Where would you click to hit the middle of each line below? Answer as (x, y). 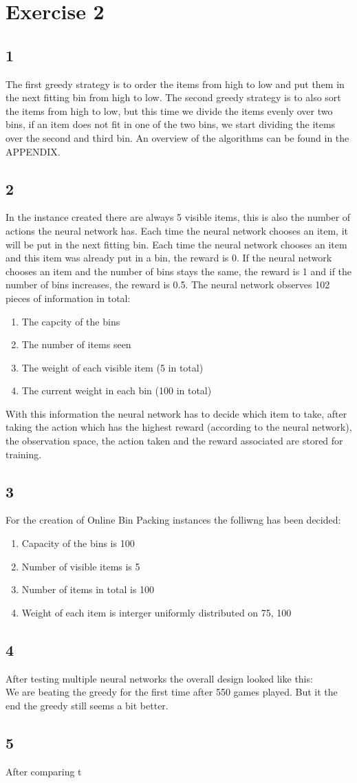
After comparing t (44, 771)
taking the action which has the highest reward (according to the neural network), (179, 427)
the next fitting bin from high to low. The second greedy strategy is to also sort (173, 97)
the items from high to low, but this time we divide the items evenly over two (169, 110)
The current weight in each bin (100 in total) (117, 390)
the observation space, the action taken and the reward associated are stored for (174, 441)
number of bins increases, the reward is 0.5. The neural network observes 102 (168, 285)
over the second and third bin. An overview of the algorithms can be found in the (177, 137)
